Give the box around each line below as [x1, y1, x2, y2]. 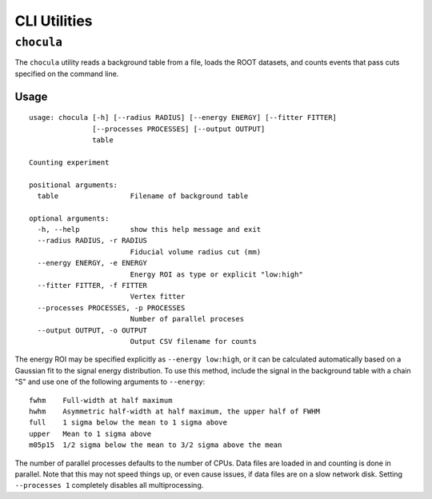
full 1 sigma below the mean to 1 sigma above [29, 418, 228, 427]
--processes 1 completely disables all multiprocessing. [14, 481, 204, 490]
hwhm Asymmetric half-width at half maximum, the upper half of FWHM [29, 406, 320, 416]
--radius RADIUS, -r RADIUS [37, 236, 148, 246]
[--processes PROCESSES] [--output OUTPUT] [92, 124, 266, 134]
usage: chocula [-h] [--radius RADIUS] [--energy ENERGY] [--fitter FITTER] [29, 113, 338, 122]
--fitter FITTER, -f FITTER [37, 281, 148, 290]
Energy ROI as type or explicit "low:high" [130, 269, 303, 279]
